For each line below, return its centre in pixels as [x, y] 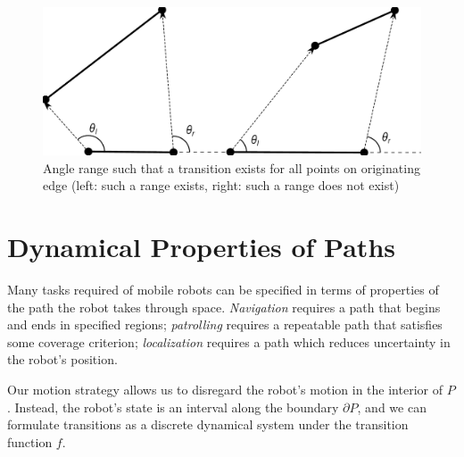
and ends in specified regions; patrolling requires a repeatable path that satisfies [225, 324]
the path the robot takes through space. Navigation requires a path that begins [224, 307]
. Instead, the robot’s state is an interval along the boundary [173, 407]
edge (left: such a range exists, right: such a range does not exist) [221, 185]
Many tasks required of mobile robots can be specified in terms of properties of [223, 289]
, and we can [392, 407]
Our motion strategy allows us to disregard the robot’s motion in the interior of [225, 389]
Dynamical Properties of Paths [201, 246]
